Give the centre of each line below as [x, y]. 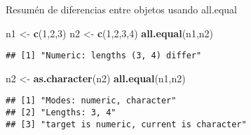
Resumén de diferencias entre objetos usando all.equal [121, 9]
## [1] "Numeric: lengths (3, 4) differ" [104, 56]
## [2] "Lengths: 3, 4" [61, 113]
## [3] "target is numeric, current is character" [126, 124]
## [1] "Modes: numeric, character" [91, 101]
